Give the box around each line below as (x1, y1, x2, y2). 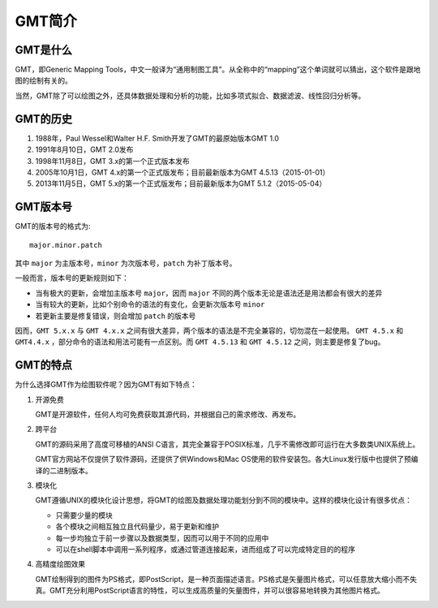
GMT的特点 (15, 358, 73, 373)
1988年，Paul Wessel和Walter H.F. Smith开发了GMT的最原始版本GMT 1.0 (35, 133, 280, 143)
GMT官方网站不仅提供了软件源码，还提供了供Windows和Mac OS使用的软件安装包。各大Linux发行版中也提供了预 (35, 455, 411, 464)
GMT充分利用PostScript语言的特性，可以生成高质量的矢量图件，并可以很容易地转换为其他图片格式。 (49, 585, 385, 596)
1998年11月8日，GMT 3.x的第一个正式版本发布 (35, 156, 190, 166)
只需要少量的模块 (55, 510, 113, 520)
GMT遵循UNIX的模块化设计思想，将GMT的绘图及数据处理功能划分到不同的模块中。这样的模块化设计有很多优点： (35, 495, 413, 505)
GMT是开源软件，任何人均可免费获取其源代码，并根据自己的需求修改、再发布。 (35, 410, 301, 420)
